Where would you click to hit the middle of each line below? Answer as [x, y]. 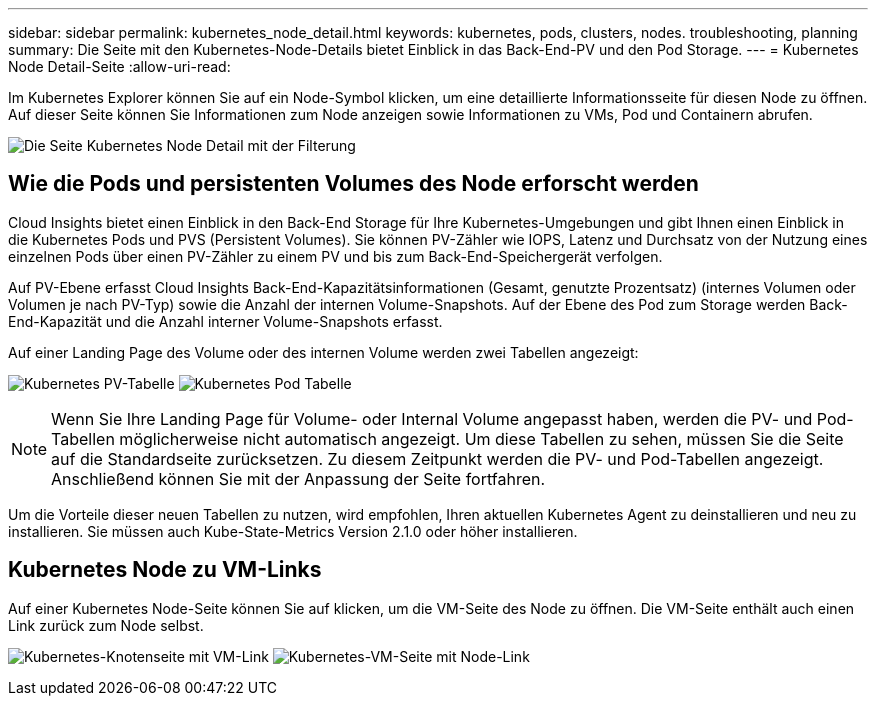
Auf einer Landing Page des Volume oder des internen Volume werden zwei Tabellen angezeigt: [323, 352]
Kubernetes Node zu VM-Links [165, 570]
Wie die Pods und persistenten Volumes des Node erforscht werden [353, 184]
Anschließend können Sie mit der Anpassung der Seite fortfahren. [298, 478]
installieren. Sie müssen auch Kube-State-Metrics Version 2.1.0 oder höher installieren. [293, 531]
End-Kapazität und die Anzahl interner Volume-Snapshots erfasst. [225, 321]
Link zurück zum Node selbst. [106, 625]
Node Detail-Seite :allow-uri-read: [119, 66]
